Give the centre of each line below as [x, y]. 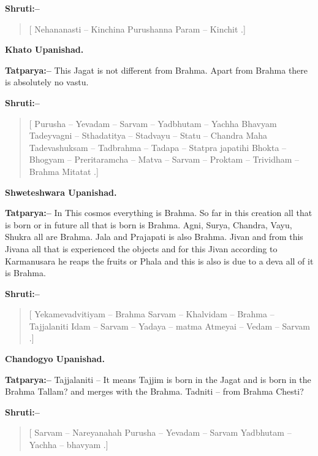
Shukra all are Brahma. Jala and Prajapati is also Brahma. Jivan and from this [154, 237]
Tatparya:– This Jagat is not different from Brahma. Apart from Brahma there [157, 70]
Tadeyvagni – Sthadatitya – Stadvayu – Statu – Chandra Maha [148, 135]
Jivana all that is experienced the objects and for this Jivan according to [141, 248]
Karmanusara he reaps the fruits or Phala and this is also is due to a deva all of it [159, 261]
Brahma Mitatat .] [64, 171]
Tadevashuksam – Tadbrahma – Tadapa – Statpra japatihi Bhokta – [158, 147]
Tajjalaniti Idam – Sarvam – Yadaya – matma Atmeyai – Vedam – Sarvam [169, 326]
